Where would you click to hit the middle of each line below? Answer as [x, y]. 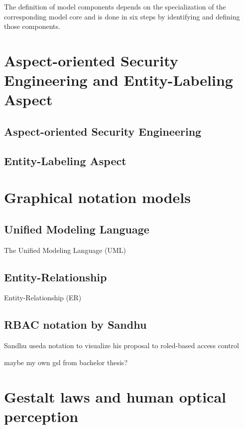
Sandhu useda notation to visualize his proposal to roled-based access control [122, 345]
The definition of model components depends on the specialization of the [115, 6]
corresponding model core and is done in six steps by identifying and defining [122, 16]
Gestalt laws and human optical [115, 396]
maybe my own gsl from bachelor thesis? [66, 362]
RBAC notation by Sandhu [75, 324]
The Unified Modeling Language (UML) [65, 250]
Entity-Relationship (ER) [43, 298]
